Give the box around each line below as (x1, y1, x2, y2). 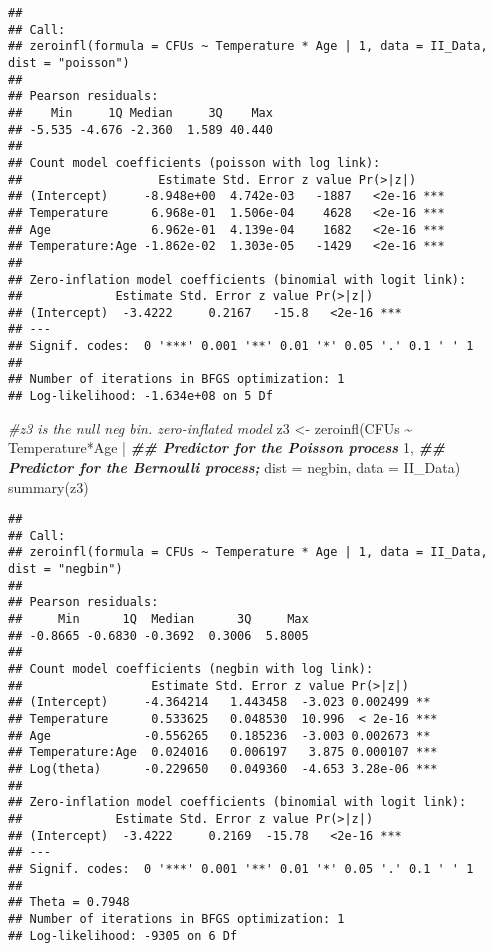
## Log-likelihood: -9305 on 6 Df (8, 928, 238, 943)
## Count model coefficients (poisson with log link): (8, 155, 381, 170)
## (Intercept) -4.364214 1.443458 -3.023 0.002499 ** (8, 695, 431, 710)
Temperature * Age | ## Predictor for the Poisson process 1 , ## (8, 437, 445, 458)
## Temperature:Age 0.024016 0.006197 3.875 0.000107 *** (8, 745, 438, 760)
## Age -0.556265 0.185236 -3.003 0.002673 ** (8, 728, 431, 743)
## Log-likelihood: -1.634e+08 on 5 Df (8, 389, 273, 404)
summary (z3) (8, 476, 89, 497)
